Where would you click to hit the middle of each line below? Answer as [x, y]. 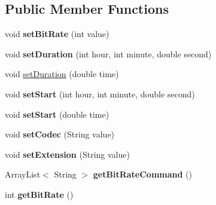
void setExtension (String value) [67, 154]
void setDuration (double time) [62, 74]
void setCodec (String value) [60, 134]
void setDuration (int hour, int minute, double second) [108, 53]
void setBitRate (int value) [57, 34]
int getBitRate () [39, 194]
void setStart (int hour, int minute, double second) [100, 94]
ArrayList [23, 174]
